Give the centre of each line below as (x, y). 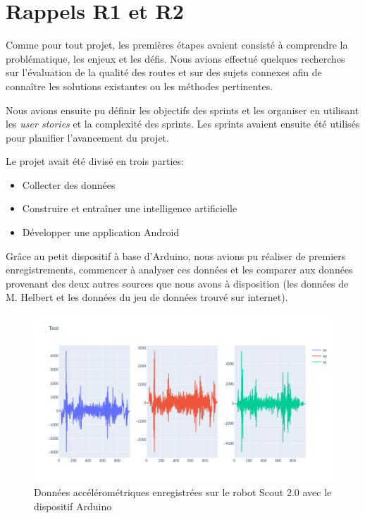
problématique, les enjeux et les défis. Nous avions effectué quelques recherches (175, 58)
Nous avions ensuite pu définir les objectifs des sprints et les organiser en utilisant (182, 110)
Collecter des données (69, 184)
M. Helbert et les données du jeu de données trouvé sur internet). (147, 297)
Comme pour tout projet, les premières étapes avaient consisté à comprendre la (177, 45)
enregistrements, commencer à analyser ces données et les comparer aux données (179, 270)
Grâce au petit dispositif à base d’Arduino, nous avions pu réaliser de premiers (176, 255)
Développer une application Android (101, 232)
